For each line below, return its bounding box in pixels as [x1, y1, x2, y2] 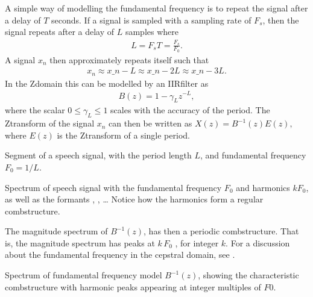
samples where [125, 25, 179, 38]
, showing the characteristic [198, 269, 299, 281]
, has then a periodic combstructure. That [144, 225, 299, 237]
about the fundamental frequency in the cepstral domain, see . [5, 248, 235, 261]
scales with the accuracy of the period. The [110, 104, 270, 116]
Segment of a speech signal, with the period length [5, 149, 192, 161]
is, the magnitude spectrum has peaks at [5, 236, 155, 249]
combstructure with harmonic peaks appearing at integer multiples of [5, 280, 261, 293]
